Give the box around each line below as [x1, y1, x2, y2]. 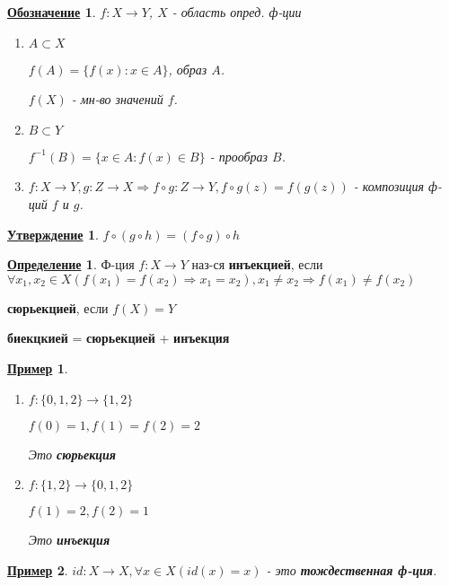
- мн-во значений [71, 90, 163, 109]
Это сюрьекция [28, 444, 117, 463]
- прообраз [209, 146, 269, 165]
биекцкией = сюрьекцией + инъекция [7, 328, 230, 347]
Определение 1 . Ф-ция [7, 255, 135, 274]
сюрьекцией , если [7, 298, 109, 317]
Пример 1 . [7, 358, 68, 377]
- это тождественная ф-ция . [266, 560, 437, 579]
